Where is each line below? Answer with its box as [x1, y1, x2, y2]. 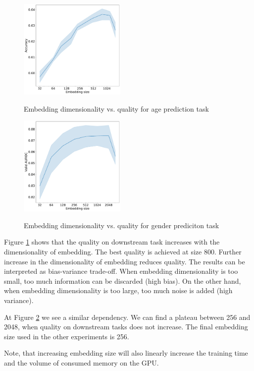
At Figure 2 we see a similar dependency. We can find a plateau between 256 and [4, 311, 251, 322]
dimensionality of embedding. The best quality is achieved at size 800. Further [4, 247, 242, 257]
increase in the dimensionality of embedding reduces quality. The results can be [4, 256, 245, 266]
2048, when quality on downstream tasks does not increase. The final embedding [4, 321, 248, 332]
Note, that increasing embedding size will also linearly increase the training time [4, 348, 248, 358]
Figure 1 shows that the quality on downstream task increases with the [4, 237, 220, 247]
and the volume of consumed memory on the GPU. [4, 357, 159, 368]
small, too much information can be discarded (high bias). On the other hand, [4, 275, 241, 286]
